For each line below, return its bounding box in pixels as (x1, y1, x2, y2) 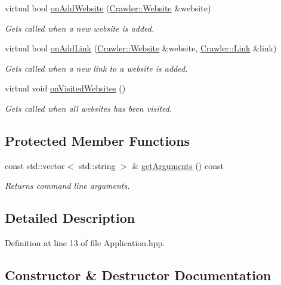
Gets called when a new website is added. (5, 22, 155, 34)
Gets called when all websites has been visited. (5, 102, 172, 114)
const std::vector (5, 159, 65, 171)
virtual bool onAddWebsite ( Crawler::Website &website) (5, 2, 211, 14)
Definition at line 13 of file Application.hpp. (5, 237, 165, 249)
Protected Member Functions (5, 131, 190, 149)
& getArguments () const (132, 159, 224, 171)
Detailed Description (5, 209, 135, 227)
